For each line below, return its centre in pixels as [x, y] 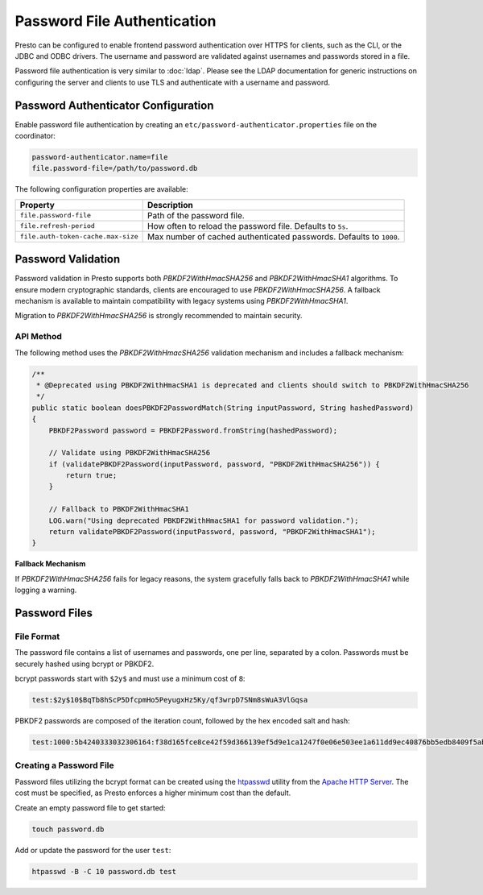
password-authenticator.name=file [100, 157]
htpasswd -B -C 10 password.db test [104, 871]
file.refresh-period [58, 226]
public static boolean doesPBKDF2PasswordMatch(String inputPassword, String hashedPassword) [223, 408]
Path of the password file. [196, 215]
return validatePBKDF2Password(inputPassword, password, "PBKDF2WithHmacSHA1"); [212, 532]
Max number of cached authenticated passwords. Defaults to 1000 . [274, 236]
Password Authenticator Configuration [114, 105]
